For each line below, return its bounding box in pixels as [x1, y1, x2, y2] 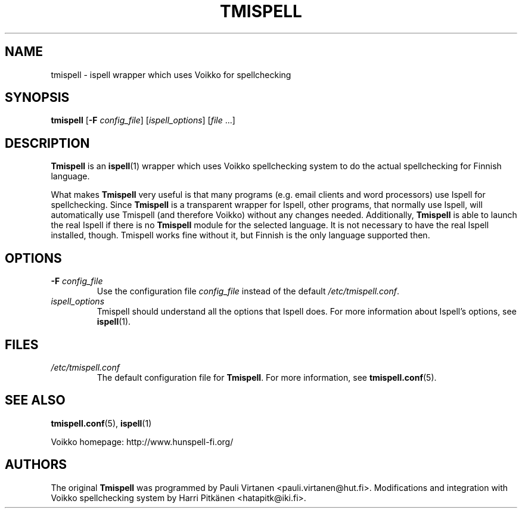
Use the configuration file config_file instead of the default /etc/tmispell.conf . [97, 286, 400, 297]
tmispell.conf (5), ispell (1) [51, 418, 152, 428]
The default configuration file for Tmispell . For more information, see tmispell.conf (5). [97, 372, 437, 383]
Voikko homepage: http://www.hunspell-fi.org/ [51, 436, 234, 447]
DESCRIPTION [5, 135, 90, 151]
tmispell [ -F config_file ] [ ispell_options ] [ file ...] [51, 115, 235, 126]
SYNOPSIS [5, 90, 70, 105]
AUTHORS [5, 457, 67, 472]
